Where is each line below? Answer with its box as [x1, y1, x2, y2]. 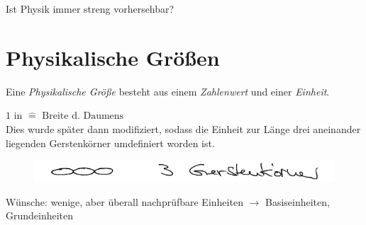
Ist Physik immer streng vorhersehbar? [6, 1, 174, 16]
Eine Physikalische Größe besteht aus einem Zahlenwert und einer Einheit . [6, 83, 330, 98]
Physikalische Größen [6, 42, 220, 71]
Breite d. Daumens [42, 111, 124, 122]
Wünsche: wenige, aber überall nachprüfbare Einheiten [6, 194, 243, 209]
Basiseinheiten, [265, 194, 330, 209]
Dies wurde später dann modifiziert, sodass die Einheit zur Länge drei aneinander [6, 121, 361, 136]
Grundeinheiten [6, 208, 74, 223]
